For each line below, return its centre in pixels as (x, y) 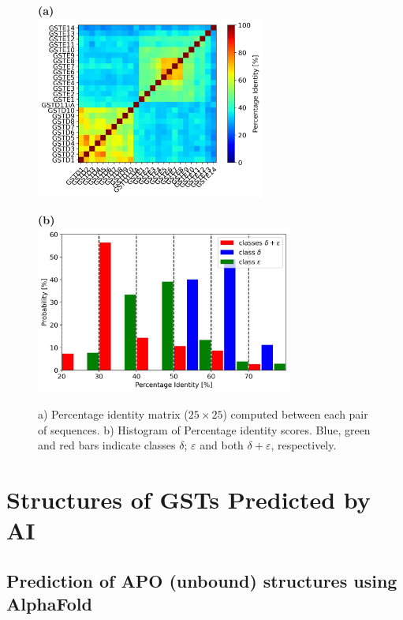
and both (222, 445)
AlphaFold (49, 604)
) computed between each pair (295, 414)
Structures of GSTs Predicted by (188, 499)
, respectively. (304, 445)
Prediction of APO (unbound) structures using (202, 580)
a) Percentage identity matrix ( (113, 414)
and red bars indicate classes (107, 445)
